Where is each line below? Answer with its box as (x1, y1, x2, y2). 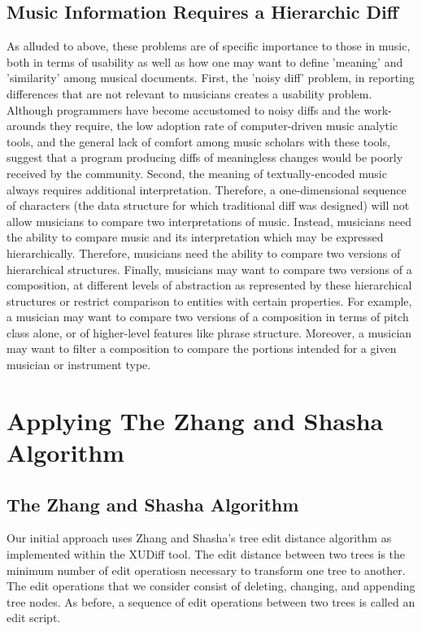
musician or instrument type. (7, 356, 151, 373)
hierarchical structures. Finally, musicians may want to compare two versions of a (7, 260, 412, 277)
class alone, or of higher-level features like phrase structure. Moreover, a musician (7, 324, 412, 341)
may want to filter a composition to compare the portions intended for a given (7, 340, 397, 357)
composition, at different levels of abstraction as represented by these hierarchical (7, 276, 412, 294)
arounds (7, 117, 46, 134)
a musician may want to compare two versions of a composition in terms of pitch (7, 308, 409, 325)
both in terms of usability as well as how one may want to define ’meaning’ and (7, 53, 403, 70)
